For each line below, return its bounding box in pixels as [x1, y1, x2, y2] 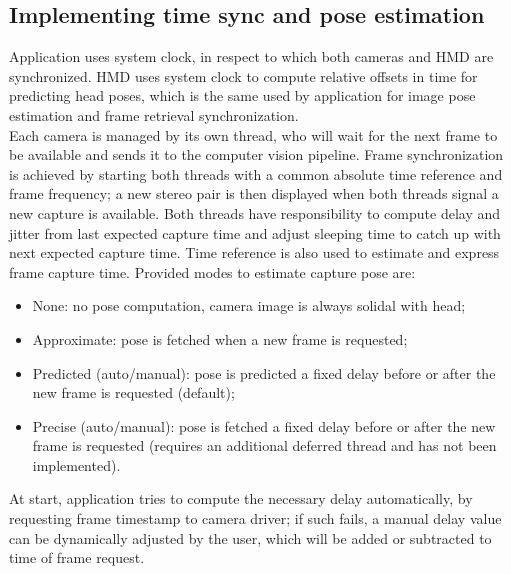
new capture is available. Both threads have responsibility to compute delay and [9, 202, 501, 223]
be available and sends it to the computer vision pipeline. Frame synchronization [9, 144, 504, 165]
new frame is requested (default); [32, 382, 235, 403]
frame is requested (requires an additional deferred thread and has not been [32, 435, 497, 456]
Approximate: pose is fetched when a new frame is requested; [32, 328, 408, 349]
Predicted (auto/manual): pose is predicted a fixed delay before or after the [32, 362, 496, 383]
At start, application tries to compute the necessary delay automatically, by [9, 488, 473, 509]
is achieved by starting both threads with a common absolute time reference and [9, 163, 503, 184]
